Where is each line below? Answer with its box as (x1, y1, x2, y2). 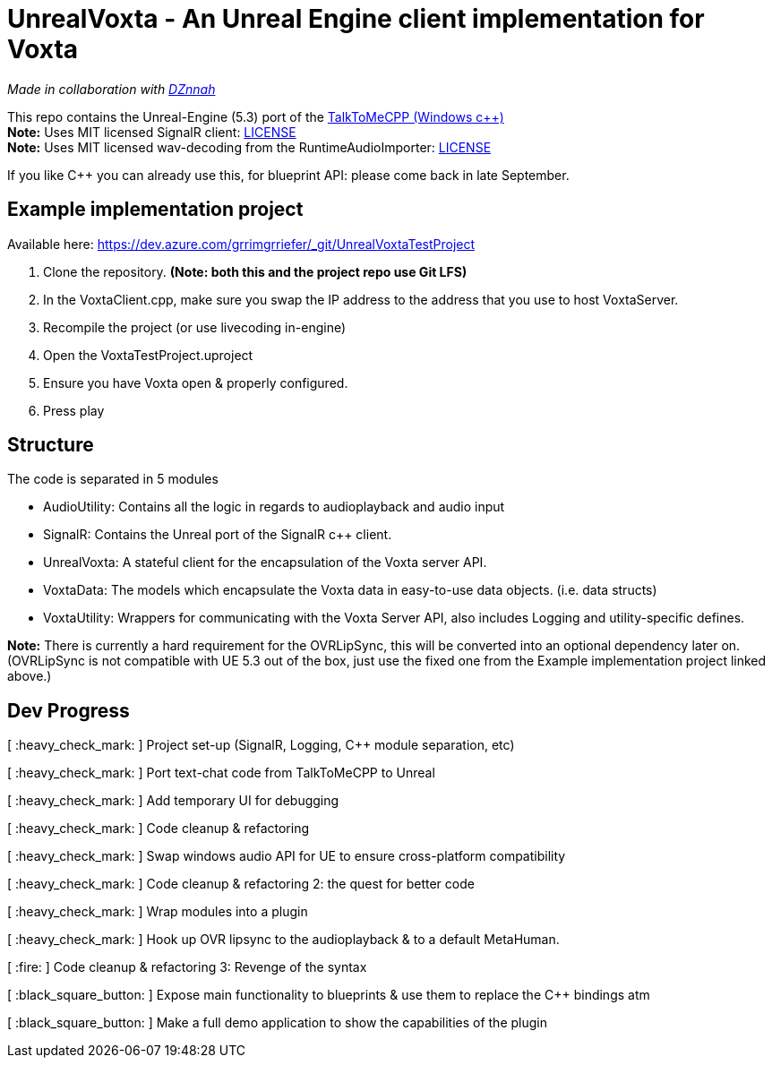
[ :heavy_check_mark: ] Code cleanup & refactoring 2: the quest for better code (7, 876, 475, 892)
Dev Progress (7, 699, 130, 722)
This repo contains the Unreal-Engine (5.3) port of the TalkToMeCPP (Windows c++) (7, 108, 504, 125)
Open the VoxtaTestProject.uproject (43, 347, 253, 363)
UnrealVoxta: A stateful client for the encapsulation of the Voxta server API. (43, 554, 487, 571)
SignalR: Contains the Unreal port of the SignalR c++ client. (43, 527, 392, 543)
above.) (7, 668, 52, 684)
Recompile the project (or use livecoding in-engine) (43, 319, 347, 335)
